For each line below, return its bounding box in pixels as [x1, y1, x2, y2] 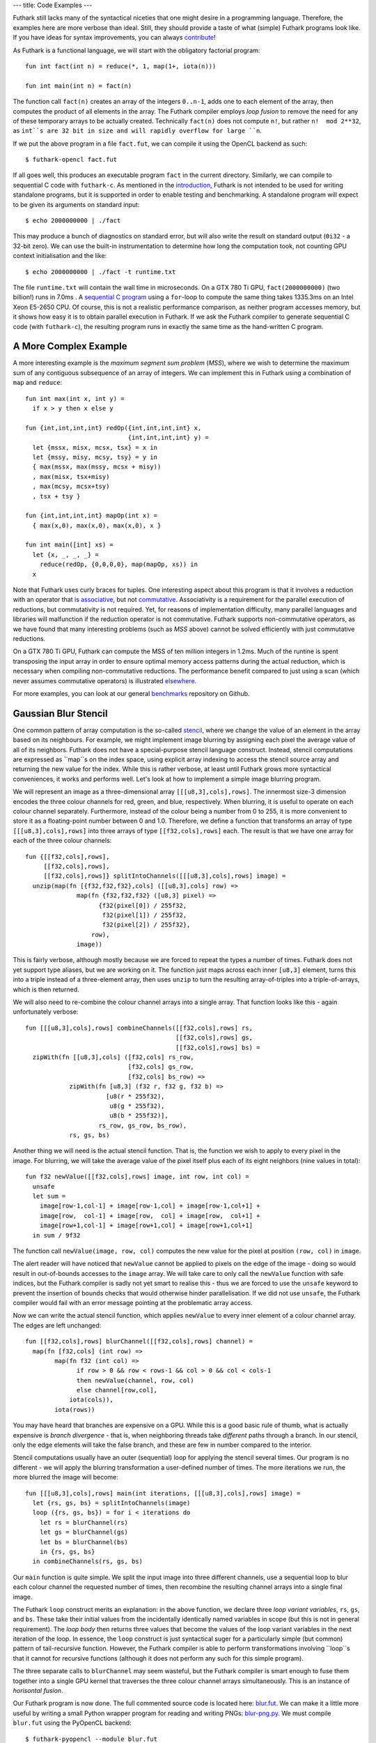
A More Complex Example [13, 340, 128, 352]
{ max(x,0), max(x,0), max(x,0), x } [32, 522, 162, 529]
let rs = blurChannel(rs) [39, 1519, 129, 1526]
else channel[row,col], [77, 1386, 158, 1394]
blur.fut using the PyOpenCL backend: [13, 1719, 132, 1727]
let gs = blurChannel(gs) [39, 1528, 129, 1537]
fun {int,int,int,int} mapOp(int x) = [25, 512, 158, 519]
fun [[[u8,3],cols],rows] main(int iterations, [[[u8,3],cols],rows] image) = [25, 1489, 301, 1497]
